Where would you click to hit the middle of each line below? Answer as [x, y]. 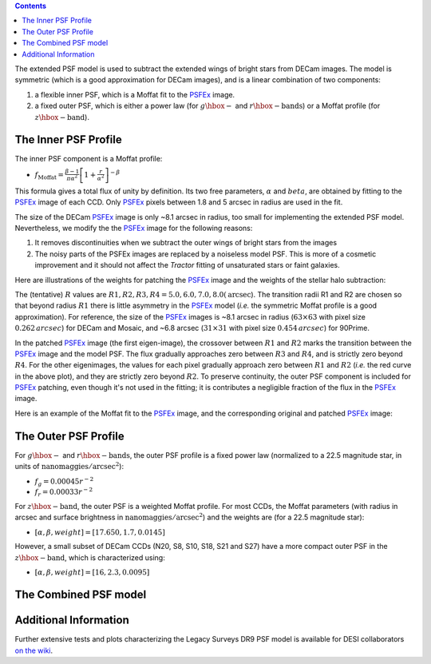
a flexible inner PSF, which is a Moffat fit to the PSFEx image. [135, 94]
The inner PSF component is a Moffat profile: [89, 159]
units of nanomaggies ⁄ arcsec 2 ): [69, 466]
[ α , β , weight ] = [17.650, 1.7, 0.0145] [100, 532]
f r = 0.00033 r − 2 [64, 492]
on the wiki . [34, 650]
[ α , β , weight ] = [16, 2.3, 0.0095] [92, 573]
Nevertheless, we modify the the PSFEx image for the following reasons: [134, 228]
